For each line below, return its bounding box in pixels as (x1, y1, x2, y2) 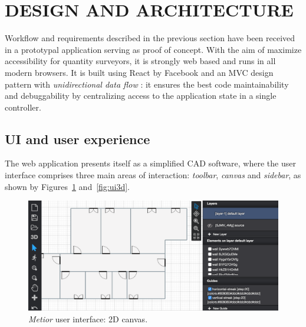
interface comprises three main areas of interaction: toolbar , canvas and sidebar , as (5, 169, 301, 181)
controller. (5, 101, 41, 113)
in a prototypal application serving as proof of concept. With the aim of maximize (5, 43, 302, 55)
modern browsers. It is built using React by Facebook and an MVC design (5, 66, 274, 78)
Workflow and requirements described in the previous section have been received (5, 32, 295, 44)
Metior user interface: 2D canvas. (28, 313, 148, 325)
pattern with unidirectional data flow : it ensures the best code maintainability (5, 78, 289, 90)
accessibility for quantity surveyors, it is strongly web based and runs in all (5, 55, 276, 67)
